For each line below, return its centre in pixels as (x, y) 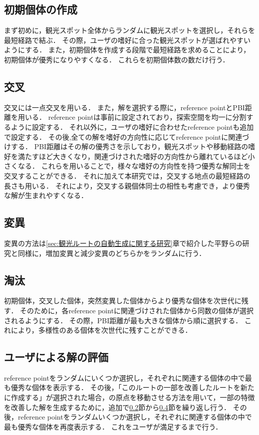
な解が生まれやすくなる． (46, 195)
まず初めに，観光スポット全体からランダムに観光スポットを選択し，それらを (130, 30)
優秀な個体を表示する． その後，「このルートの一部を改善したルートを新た (132, 387)
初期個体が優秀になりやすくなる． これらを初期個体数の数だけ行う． (117, 59)
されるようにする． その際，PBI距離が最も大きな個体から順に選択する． (123, 320)
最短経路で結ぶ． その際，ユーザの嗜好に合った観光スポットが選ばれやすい (128, 40)
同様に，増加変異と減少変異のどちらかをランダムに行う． (112, 253)
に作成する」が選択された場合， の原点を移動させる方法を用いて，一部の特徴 (129, 397)
